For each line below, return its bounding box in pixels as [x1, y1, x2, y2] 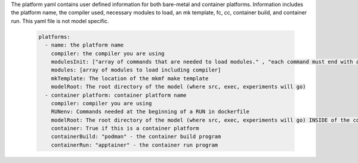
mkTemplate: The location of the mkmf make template [51, 75, 209, 81]
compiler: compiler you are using [51, 100, 152, 106]
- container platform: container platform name [45, 92, 187, 98]
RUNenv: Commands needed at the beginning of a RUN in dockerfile [51, 108, 250, 115]
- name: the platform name [45, 42, 124, 49]
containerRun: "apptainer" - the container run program [51, 142, 218, 148]
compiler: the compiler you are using [51, 50, 165, 57]
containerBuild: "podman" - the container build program [51, 133, 221, 140]
